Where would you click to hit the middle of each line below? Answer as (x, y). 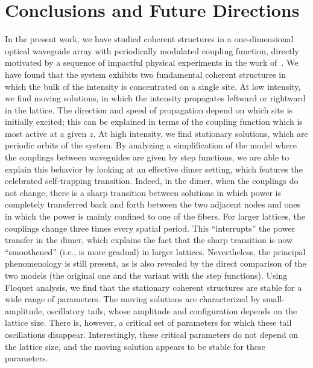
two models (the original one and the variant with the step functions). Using (146, 275)
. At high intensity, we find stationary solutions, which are (201, 133)
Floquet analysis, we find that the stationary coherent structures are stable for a (153, 287)
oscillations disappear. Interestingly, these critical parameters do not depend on (152, 334)
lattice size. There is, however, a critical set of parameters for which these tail (148, 322)
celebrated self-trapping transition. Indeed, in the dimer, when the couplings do (152, 181)
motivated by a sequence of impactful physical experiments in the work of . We (152, 62)
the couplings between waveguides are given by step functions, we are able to (147, 157)
